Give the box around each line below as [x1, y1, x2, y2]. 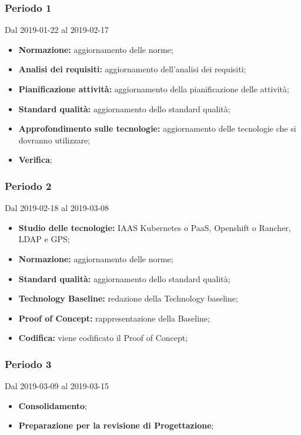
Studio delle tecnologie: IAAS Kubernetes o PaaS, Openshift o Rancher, [18, 221, 291, 233]
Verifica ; [18, 153, 52, 166]
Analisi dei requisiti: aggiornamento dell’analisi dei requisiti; [18, 63, 246, 75]
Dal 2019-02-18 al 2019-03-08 [5, 202, 109, 214]
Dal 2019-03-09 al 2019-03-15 [5, 380, 109, 392]
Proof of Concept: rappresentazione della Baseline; [18, 312, 210, 324]
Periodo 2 [5, 178, 52, 193]
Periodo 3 [5, 356, 52, 371]
